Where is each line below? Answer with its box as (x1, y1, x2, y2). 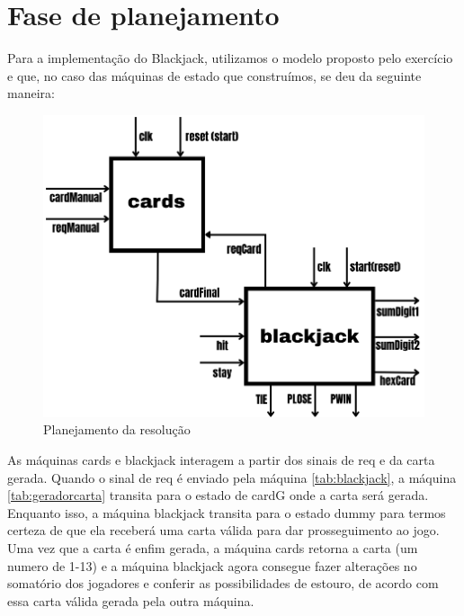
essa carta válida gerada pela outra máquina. (7, 591, 254, 610)
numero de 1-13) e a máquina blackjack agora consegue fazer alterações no (7, 556, 417, 575)
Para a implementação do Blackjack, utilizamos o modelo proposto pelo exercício (7, 49, 453, 67)
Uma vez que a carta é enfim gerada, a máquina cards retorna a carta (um (7, 538, 418, 557)
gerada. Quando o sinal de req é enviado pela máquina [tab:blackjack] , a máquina (7, 468, 457, 487)
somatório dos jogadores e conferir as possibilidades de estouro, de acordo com (7, 574, 439, 593)
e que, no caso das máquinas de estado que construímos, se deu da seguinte (7, 66, 422, 85)
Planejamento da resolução (43, 420, 191, 439)
